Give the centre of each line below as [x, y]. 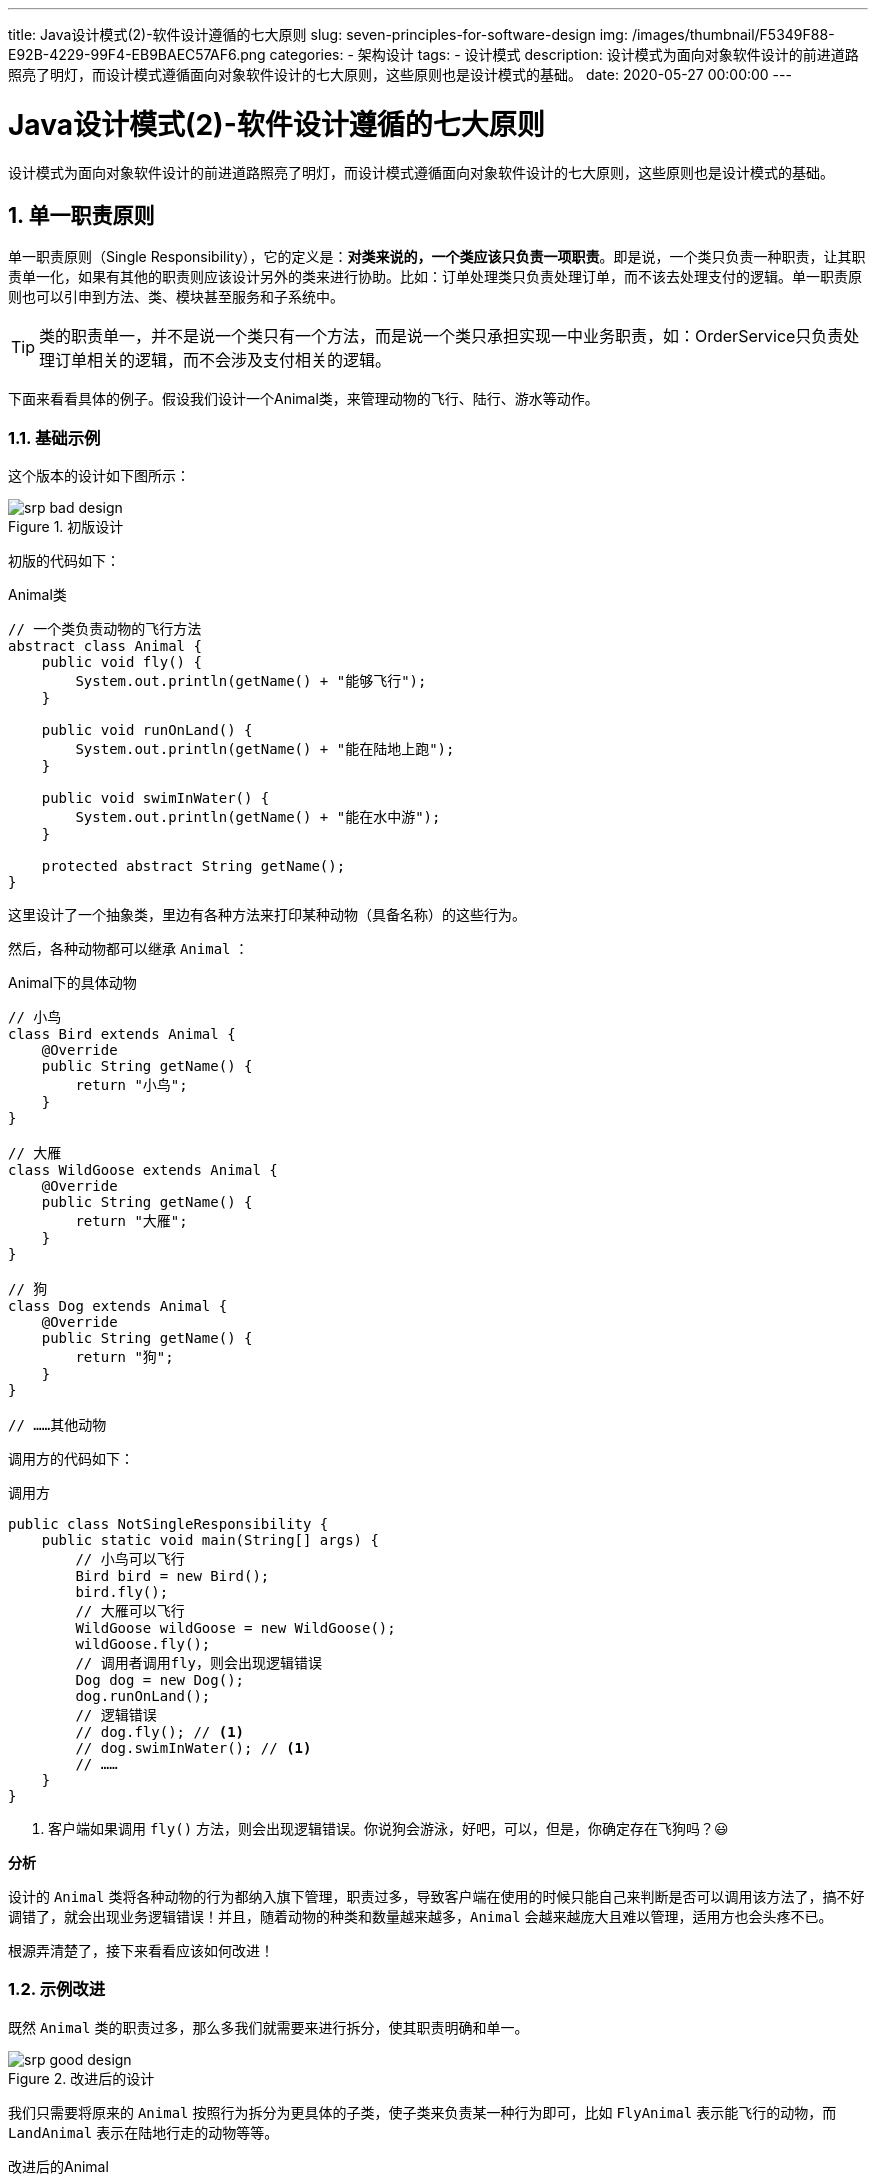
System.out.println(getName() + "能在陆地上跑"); [265, 749]
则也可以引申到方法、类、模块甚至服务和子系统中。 [176, 297]
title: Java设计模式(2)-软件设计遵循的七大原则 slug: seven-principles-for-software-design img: [318, 34]
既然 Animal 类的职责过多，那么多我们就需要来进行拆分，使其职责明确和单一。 [268, 2027]
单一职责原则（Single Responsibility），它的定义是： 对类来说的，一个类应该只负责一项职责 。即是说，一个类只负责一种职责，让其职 [437, 257]
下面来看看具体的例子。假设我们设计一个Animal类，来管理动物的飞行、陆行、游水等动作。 [303, 399]
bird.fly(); [122, 1592]
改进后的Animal [58, 2166]
